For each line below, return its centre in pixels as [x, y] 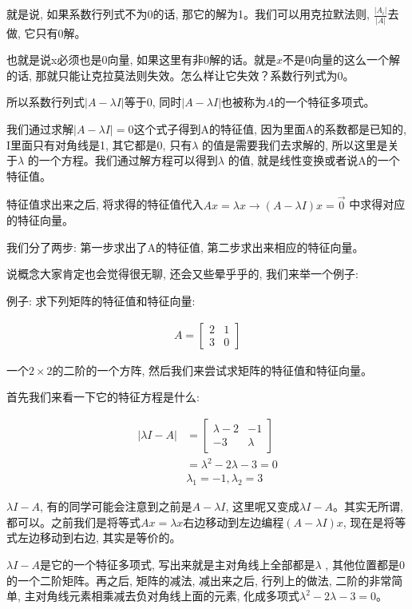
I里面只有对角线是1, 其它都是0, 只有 [99, 144]
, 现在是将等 [374, 521]
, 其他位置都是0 [365, 564]
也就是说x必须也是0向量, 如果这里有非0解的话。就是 [141, 60]
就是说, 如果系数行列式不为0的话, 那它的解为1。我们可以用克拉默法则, [188, 14]
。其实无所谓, [368, 506]
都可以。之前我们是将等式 [73, 521]
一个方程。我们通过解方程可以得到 [128, 160]
